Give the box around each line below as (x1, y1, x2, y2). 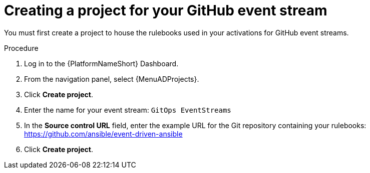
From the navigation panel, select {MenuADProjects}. (24, 74, 199, 83)
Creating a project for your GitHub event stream (4, 2, 327, 19)
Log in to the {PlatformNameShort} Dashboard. (24, 59, 179, 68)
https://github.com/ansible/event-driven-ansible (24, 129, 183, 138)
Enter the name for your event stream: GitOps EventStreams (24, 105, 231, 114)
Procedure (4, 43, 39, 52)
